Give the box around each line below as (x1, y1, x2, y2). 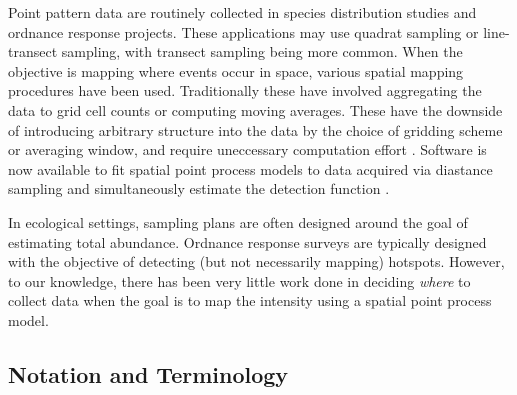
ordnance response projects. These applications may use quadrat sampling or (8, 21, 479, 42)
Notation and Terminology (8, 358, 289, 389)
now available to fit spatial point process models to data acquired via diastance (8, 158, 493, 179)
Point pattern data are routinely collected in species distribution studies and (8, 2, 477, 22)
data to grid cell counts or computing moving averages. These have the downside (8, 99, 503, 120)
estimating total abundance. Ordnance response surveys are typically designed (8, 231, 487, 252)
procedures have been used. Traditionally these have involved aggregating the (8, 80, 482, 101)
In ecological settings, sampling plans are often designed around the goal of (8, 211, 468, 232)
